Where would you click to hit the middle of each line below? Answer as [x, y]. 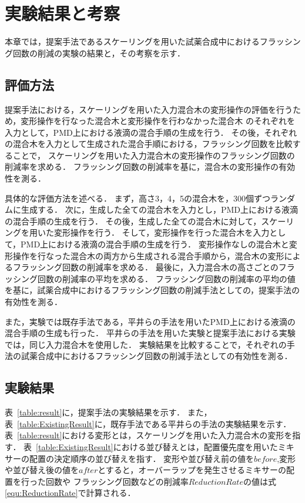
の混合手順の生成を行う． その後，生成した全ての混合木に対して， [133, 221]
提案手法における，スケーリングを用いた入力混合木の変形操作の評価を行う [149, 109]
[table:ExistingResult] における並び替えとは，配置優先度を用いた [157, 446]
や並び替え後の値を [42, 470]
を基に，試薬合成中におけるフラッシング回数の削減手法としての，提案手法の [152, 290]
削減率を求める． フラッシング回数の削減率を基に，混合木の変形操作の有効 [150, 167]
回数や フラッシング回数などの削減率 [117, 481]
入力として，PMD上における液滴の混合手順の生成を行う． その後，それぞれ [151, 132]
